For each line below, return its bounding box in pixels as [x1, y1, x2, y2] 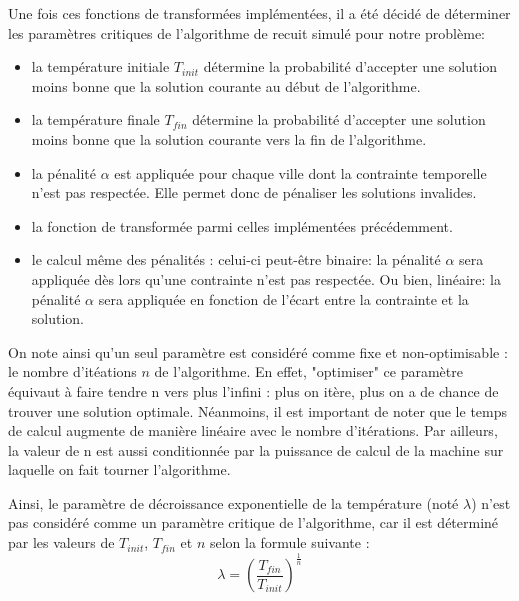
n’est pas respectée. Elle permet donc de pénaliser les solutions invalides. [31, 182, 477, 203]
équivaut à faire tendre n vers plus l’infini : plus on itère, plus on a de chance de [8, 380, 499, 401]
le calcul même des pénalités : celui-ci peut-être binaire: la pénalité [31, 249, 441, 270]
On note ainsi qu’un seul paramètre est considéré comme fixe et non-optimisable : [8, 341, 508, 362]
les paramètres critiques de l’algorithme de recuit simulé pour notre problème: [8, 22, 485, 43]
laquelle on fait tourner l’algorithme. [8, 459, 231, 480]
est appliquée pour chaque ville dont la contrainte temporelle [114, 162, 487, 183]
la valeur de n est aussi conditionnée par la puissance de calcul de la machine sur [8, 439, 504, 460]
